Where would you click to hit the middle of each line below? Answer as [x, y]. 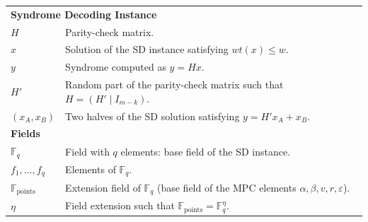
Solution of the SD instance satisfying [147, 49]
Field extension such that [120, 205]
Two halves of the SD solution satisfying [153, 116]
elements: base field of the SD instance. [206, 151]
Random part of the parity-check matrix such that [174, 84]
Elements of [91, 169]
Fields [25, 133]
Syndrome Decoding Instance [84, 14]
